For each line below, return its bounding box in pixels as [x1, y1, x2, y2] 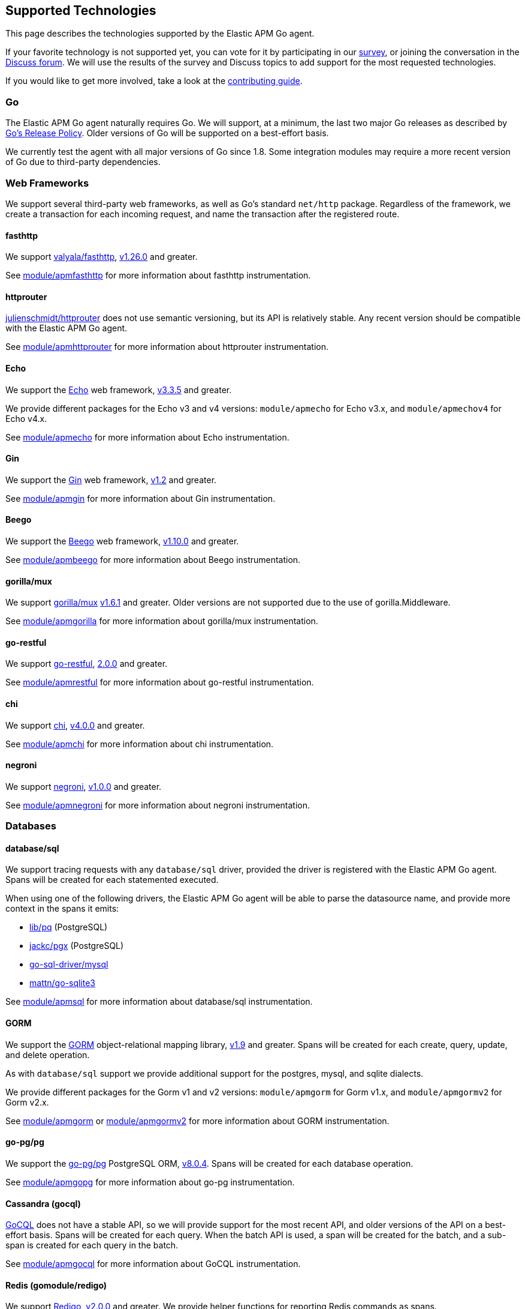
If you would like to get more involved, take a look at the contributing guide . [5, 76, 303, 86]
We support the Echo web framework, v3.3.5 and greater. [5, 384, 232, 395]
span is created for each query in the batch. [5, 1240, 179, 1251]
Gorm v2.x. [5, 1097, 49, 1107]
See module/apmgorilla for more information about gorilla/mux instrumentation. [5, 616, 318, 627]
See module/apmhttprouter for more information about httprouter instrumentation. [5, 342, 328, 352]
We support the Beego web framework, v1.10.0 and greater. [5, 536, 239, 547]
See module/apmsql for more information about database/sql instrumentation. [5, 996, 313, 1007]
